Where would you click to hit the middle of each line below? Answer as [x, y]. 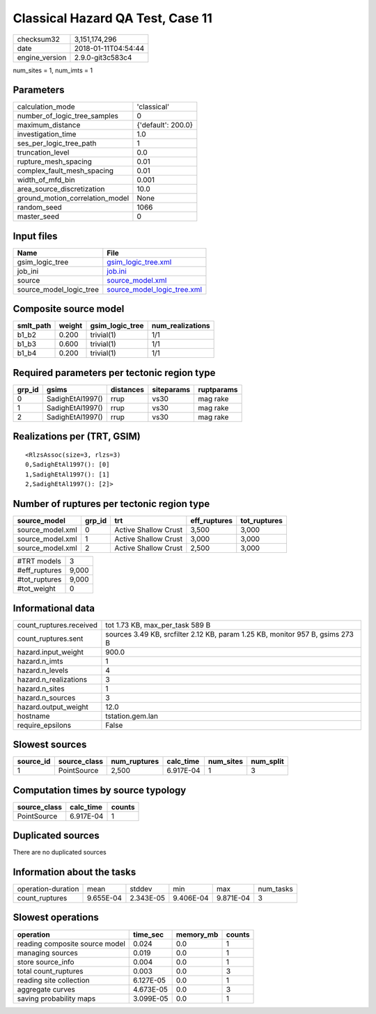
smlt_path [34, 326]
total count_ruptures [50, 971]
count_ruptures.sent [50, 639]
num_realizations [181, 326]
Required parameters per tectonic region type [114, 373]
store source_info [46, 962]
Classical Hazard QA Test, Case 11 [112, 18]
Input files [36, 236]
